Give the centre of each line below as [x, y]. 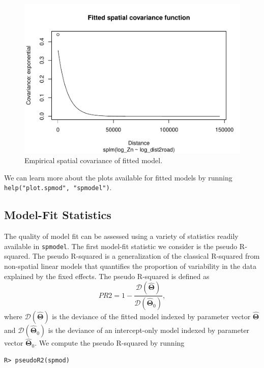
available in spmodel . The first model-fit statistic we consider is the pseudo [121, 246]
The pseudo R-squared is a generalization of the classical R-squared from [146, 256]
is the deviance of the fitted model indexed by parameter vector [151, 316]
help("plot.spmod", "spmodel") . [58, 187]
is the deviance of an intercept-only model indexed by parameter [149, 330]
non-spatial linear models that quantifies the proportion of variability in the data [130, 266]
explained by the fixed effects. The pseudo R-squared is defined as [107, 276]
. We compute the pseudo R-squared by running [110, 343]
